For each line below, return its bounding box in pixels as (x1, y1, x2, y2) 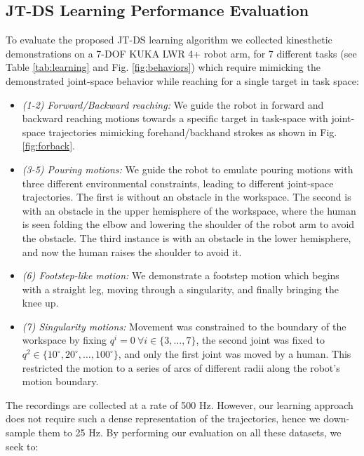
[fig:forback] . (22, 138, 75, 153)
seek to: (6, 438, 39, 453)
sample (6, 425, 36, 440)
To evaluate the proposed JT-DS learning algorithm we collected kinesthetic (6, 32, 332, 47)
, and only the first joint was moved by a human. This (118, 347, 351, 361)
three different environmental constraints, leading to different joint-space (22, 175, 334, 190)
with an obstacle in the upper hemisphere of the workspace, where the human (22, 203, 356, 217)
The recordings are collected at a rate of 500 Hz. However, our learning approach (6, 397, 353, 412)
